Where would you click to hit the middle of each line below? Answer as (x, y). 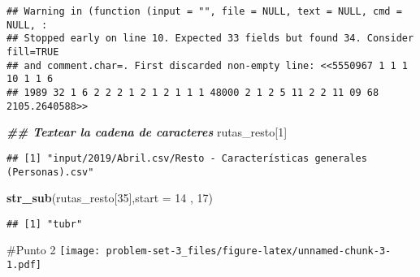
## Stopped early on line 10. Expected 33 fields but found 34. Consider (210, 39)
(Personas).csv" (50, 172)
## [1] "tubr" (45, 224)
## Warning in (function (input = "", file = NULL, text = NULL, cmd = (204, 11)
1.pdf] (24, 265)
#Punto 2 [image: (54, 250)
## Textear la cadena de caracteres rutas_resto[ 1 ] (147, 132)
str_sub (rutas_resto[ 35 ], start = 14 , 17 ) (110, 198)
